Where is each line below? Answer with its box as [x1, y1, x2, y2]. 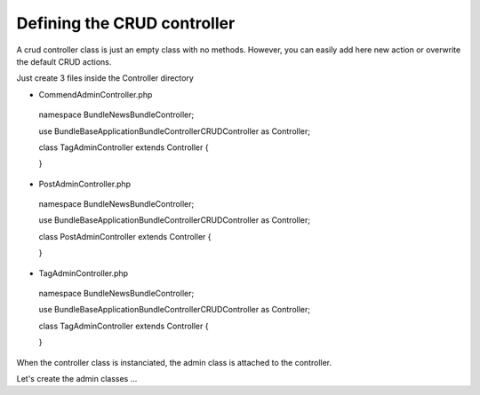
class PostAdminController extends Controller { [38, 231, 212, 241]
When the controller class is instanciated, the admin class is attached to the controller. [16, 357, 332, 367]
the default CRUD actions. [16, 56, 112, 67]
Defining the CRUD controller [16, 13, 236, 33]
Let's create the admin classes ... [16, 373, 138, 383]
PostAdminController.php [38, 178, 132, 189]
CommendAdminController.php [38, 89, 153, 99]
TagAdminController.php [38, 267, 129, 279]
